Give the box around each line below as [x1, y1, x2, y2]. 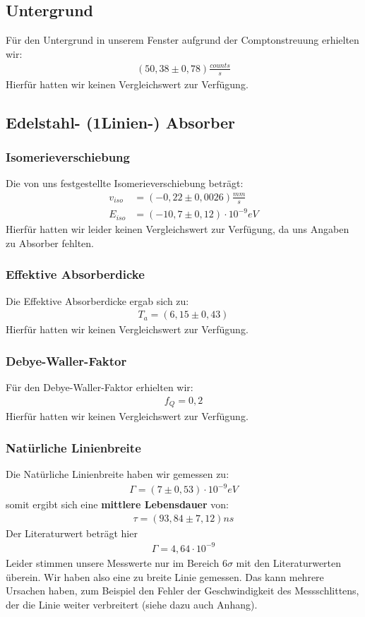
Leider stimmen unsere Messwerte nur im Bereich [6, 555, 220, 570]
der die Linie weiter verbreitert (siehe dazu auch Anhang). [6, 597, 258, 611]
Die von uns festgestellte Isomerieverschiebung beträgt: [6, 176, 244, 191]
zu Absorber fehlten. [6, 235, 95, 250]
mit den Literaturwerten [236, 555, 342, 570]
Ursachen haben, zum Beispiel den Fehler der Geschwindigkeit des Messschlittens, [6, 583, 359, 598]
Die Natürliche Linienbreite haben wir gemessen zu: [6, 467, 229, 481]
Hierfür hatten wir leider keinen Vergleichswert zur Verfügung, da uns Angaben [6, 222, 349, 236]
